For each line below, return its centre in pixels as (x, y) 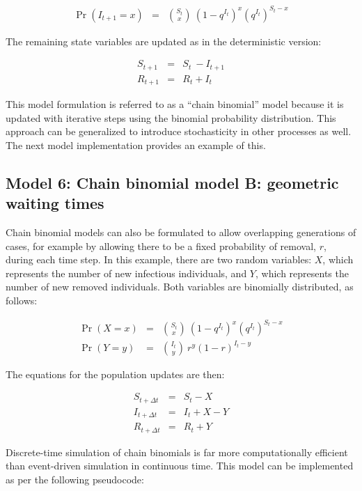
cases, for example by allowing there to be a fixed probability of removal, (161, 245)
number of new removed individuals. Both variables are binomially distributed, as (180, 287)
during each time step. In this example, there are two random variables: (159, 259)
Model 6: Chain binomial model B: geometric (172, 182)
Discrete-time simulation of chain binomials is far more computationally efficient (177, 452)
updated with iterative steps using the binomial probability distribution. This (171, 117)
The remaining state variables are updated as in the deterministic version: (164, 41)
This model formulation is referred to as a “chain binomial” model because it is (175, 104)
